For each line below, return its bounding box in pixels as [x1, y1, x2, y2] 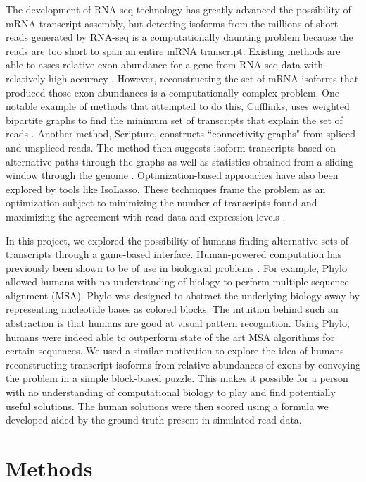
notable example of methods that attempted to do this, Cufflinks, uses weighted [6, 99, 350, 113]
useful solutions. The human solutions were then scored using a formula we [6, 398, 329, 413]
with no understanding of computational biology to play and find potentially [6, 385, 336, 400]
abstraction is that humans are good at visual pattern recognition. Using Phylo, [6, 316, 350, 330]
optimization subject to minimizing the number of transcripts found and [6, 195, 317, 210]
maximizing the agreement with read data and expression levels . [6, 209, 286, 223]
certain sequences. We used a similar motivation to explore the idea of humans [6, 343, 344, 358]
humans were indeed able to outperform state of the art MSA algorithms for [6, 329, 335, 344]
